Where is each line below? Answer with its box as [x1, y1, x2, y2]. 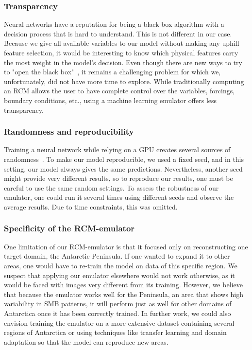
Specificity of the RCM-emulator [4, 222, 135, 234]
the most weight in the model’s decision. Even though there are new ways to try [4, 57, 242, 67]
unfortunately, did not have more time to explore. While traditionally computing [4, 76, 244, 86]
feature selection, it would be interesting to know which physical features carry [4, 48, 238, 57]
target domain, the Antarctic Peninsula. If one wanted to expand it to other [4, 251, 230, 261]
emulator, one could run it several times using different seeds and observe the [4, 192, 234, 202]
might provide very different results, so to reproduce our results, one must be [4, 173, 233, 183]
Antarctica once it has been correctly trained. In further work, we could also [4, 308, 231, 318]
